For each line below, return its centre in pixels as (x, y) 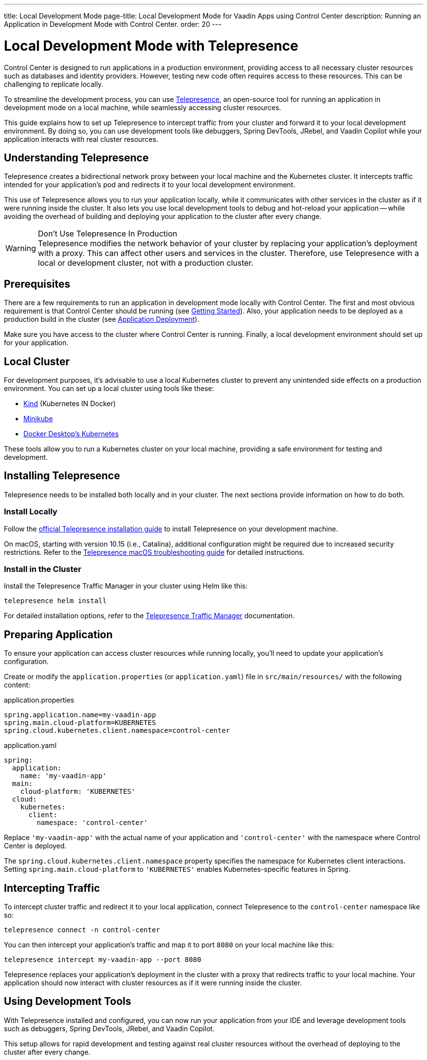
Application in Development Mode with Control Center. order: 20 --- (113, 24)
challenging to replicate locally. (54, 84)
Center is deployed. (35, 846)
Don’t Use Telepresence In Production (107, 234)
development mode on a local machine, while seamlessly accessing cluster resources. (143, 107)
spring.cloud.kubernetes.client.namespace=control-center (117, 731)
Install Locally (31, 512)
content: (17, 685)
